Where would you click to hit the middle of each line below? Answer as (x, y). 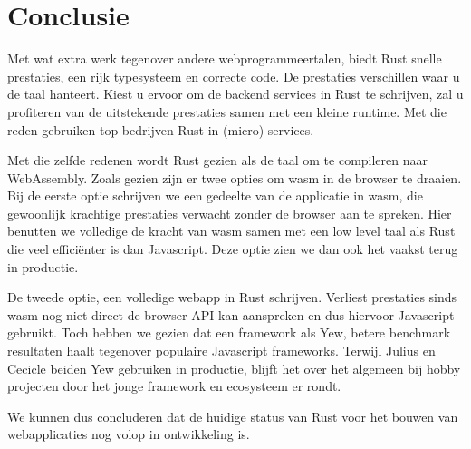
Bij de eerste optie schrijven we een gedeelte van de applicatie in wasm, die (215, 195)
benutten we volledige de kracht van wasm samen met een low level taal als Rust (231, 231)
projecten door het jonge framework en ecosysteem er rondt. (174, 386)
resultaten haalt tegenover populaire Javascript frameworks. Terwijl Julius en (221, 351)
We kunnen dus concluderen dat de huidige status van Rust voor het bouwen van (233, 416)
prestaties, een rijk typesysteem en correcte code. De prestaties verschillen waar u (234, 76)
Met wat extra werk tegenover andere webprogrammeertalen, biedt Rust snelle (225, 59)
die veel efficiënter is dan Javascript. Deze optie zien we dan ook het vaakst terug (233, 249)
